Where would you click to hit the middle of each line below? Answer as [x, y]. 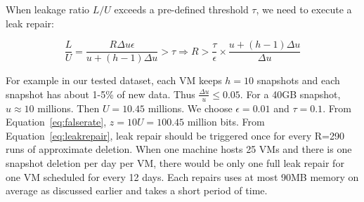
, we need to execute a [304, 9]
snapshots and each [298, 80]
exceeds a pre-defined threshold [181, 9]
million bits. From [226, 122]
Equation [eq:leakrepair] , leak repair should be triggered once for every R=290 [175, 135]
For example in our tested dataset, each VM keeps [114, 80]
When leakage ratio [48, 9]
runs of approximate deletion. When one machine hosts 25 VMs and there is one [179, 149]
